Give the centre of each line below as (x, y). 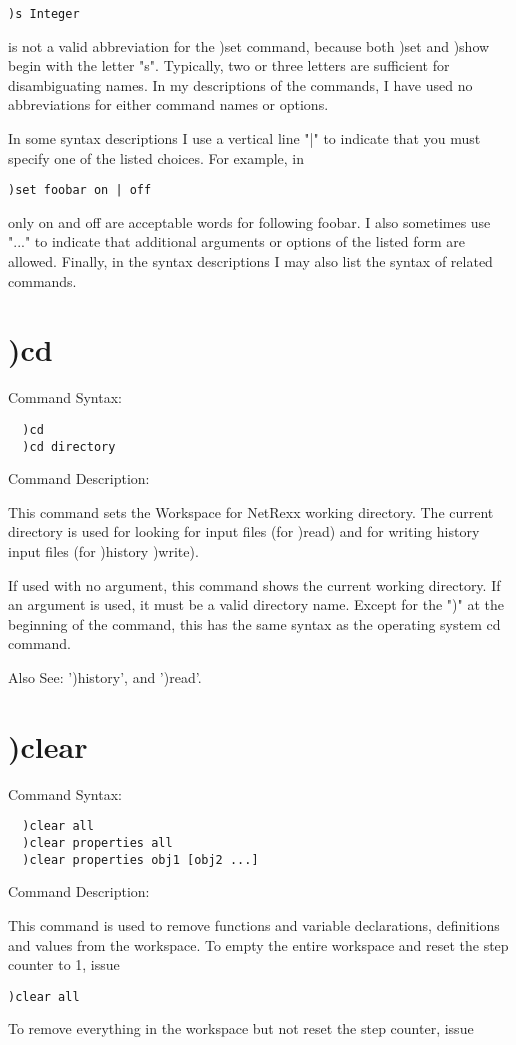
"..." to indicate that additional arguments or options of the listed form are (236, 241)
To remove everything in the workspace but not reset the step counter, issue (241, 1028)
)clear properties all (97, 843)
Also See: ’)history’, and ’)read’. (105, 677)
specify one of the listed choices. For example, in (156, 157)
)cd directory (69, 446)
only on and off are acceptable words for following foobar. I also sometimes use (249, 221)
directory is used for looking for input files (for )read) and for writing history (244, 531)
